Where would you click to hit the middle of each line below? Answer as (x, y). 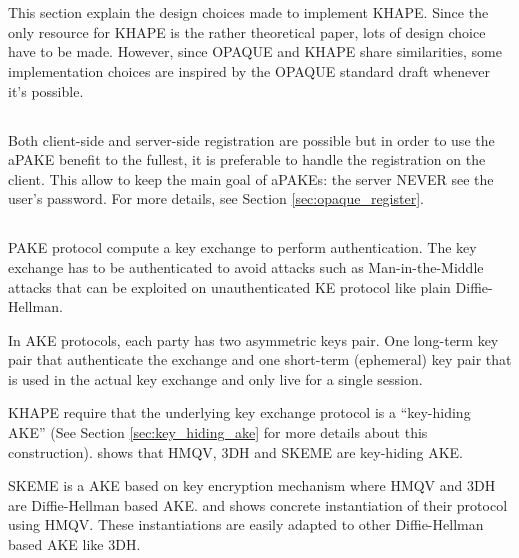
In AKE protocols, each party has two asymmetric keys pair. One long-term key (253, 339)
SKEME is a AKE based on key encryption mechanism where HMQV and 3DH (252, 485)
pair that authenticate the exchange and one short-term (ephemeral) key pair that (260, 359)
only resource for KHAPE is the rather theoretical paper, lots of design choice (247, 31)
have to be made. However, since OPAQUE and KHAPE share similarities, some (255, 51)
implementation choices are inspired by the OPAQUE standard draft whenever (249, 70)
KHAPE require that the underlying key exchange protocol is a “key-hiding (239, 412)
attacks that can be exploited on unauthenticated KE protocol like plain (229, 286)
